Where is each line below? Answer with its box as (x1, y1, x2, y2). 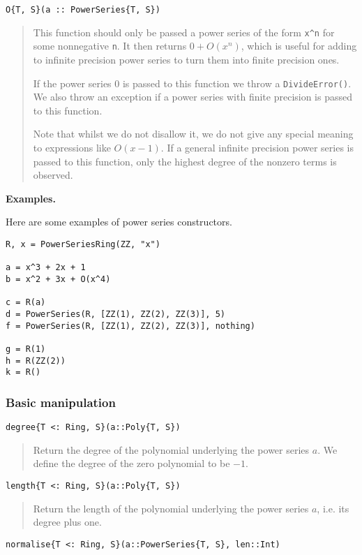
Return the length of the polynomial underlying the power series (33, 501, 309, 515)
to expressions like (33, 140, 111, 154)
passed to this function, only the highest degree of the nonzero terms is (33, 154, 337, 168)
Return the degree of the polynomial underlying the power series (33, 442, 310, 457)
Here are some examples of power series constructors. (6, 214, 232, 229)
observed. (33, 168, 73, 182)
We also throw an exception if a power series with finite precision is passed (33, 89, 353, 104)
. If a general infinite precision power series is (160, 140, 354, 154)
